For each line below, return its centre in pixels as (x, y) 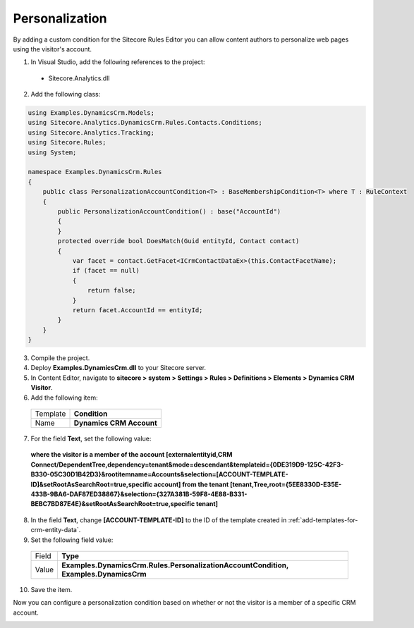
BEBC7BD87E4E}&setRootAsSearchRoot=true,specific (113, 504)
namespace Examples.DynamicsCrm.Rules (95, 172)
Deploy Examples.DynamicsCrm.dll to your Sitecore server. (118, 368)
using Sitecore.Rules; (67, 142)
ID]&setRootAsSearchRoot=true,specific (92, 484)
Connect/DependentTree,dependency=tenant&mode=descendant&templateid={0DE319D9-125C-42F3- (187, 464)
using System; (52, 152)
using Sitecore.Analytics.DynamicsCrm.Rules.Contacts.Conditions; (145, 123)
